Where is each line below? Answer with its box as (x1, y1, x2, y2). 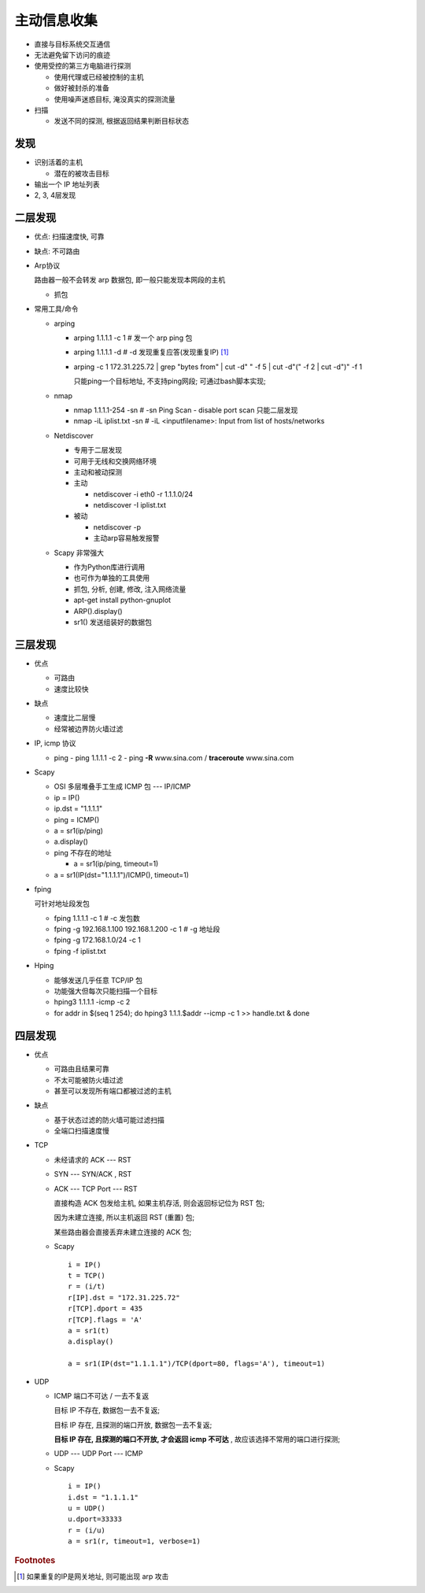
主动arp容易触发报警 (93, 534, 160, 543)
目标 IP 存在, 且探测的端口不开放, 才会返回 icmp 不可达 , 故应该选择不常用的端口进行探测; (54, 1435, 341, 1444)
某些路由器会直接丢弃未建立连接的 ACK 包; (54, 1227, 192, 1236)
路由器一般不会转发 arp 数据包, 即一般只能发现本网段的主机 (34, 275, 226, 285)
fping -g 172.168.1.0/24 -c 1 (54, 935, 142, 944)
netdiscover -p (93, 522, 142, 531)
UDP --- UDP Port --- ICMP (54, 1449, 143, 1458)
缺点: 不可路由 (34, 246, 80, 256)
